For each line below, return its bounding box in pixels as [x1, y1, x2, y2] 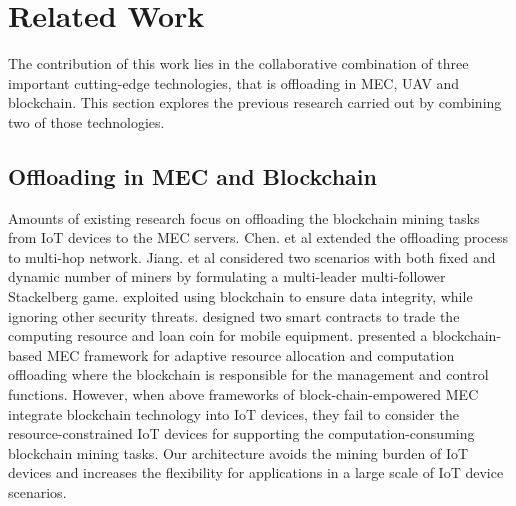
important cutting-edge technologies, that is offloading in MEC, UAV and [8, 72, 460, 93]
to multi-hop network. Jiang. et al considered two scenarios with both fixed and [8, 246, 496, 267]
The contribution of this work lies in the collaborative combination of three [8, 53, 469, 74]
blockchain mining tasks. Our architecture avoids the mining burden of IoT [8, 442, 469, 463]
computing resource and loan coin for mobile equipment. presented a [8, 325, 428, 346]
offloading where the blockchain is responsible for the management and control [8, 364, 489, 385]
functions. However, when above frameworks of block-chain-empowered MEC [8, 384, 479, 405]
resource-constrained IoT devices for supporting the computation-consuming [8, 423, 475, 444]
